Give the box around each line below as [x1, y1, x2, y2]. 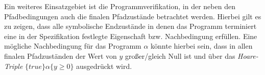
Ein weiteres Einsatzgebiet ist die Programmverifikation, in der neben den [4, 1, 235, 11]
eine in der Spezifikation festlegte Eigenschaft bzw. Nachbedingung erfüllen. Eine [4, 30, 257, 41]
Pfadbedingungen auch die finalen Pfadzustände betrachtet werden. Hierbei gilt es [4, 11, 261, 21]
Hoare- [237, 50, 258, 61]
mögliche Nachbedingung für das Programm [4, 41, 141, 51]
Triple [4, 60, 23, 71]
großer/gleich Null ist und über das [125, 50, 235, 61]
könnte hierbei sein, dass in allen [151, 41, 253, 51]
